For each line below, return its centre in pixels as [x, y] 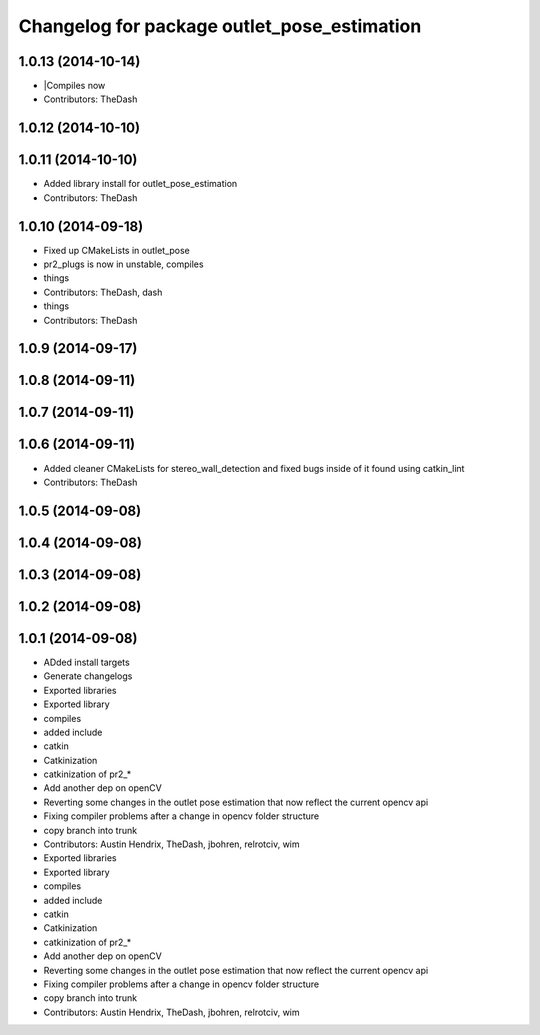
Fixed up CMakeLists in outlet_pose [116, 250]
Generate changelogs [88, 676]
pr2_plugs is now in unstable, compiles [123, 264]
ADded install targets [86, 662]
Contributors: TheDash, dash [103, 292]
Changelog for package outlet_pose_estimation [220, 26]
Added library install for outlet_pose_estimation [140, 184]
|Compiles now [74, 86]
